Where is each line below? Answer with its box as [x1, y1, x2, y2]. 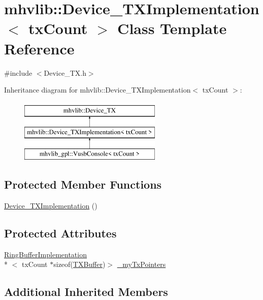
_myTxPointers [117, 259, 166, 269]
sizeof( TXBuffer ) [53, 259, 106, 269]
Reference [4, 38, 75, 58]
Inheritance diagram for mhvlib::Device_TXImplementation [4, 84, 191, 95]
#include [4, 67, 32, 78]
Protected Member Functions [4, 176, 162, 192]
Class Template [117, 18, 227, 39]
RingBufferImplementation [4, 249, 87, 259]
